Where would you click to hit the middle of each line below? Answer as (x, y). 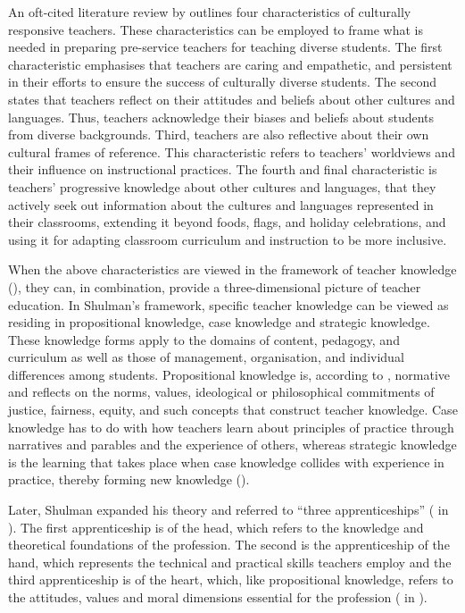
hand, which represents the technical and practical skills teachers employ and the (230, 562)
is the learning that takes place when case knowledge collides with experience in (226, 462)
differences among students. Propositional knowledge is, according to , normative (229, 374)
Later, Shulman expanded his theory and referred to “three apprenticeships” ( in (228, 510)
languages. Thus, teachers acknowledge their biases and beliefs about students (221, 117)
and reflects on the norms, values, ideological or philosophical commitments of (221, 392)
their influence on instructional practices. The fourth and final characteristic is (223, 169)
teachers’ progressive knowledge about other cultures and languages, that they (222, 186)
